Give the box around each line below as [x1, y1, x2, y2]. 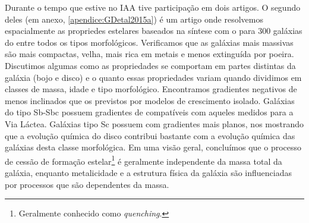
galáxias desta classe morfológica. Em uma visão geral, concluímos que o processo [5, 141, 302, 153]
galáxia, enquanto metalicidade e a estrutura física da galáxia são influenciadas [5, 166, 292, 178]
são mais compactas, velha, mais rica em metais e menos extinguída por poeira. [5, 48, 294, 60]
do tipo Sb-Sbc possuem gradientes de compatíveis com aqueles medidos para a [5, 106, 294, 118]
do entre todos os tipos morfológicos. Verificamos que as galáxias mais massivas [5, 36, 294, 48]
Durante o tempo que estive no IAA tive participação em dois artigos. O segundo [5, 1, 301, 13]
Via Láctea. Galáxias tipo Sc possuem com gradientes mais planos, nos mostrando [5, 117, 304, 130]
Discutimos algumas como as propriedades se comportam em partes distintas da [5, 59, 296, 71]
